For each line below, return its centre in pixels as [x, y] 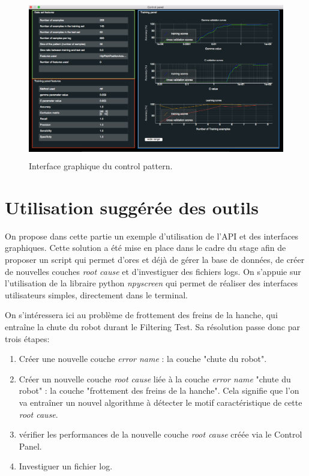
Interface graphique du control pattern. [101, 166]
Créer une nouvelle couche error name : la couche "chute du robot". [143, 359]
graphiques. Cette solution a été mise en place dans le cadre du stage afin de [145, 248]
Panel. [30, 446]
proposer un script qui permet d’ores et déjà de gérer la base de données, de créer [155, 260]
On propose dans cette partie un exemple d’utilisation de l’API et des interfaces [152, 236]
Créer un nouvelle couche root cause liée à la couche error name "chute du [155, 378]
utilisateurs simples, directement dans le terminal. [96, 294]
